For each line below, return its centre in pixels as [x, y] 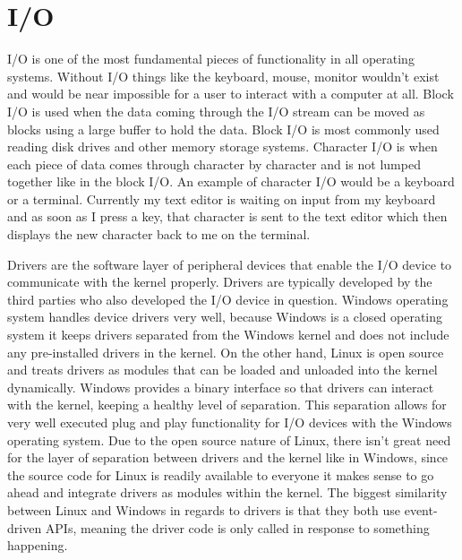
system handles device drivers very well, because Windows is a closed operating [225, 317]
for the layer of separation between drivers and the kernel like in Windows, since [228, 457]
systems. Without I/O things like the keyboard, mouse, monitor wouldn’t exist [223, 76]
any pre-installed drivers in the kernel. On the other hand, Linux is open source [226, 352]
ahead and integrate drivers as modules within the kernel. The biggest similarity [227, 492]
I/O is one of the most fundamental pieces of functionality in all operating [211, 59]
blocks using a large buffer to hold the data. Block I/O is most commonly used [223, 129]
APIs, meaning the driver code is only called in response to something [237, 527]
